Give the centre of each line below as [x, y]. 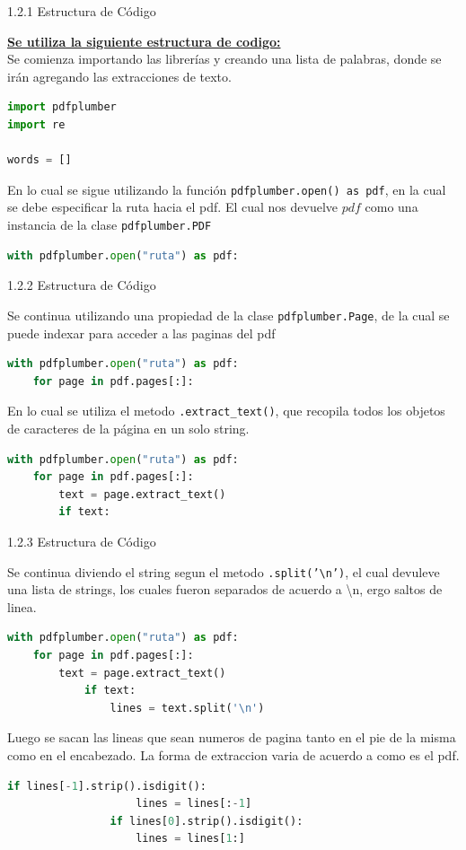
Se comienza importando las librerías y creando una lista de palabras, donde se [224, 59]
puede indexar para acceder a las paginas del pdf [141, 333]
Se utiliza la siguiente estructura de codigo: [144, 41]
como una [391, 207]
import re [36, 124]
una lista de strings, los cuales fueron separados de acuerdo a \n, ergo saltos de [225, 589]
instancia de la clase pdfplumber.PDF [110, 224]
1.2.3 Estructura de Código [82, 541]
